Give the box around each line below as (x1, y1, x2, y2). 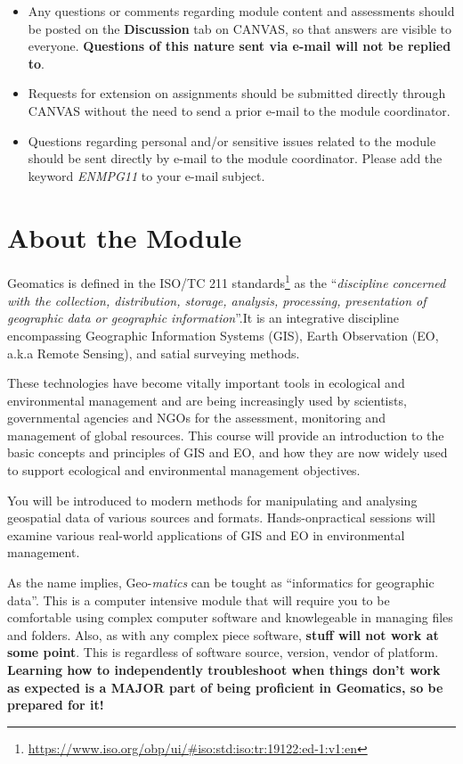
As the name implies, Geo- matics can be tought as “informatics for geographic (7, 573, 435, 592)
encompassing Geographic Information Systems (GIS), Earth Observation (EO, (7, 325, 439, 344)
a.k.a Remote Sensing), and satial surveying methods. (7, 343, 300, 362)
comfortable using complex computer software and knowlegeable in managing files (7, 608, 453, 627)
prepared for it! (7, 695, 104, 714)
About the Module (7, 218, 242, 255)
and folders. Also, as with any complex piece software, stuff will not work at (7, 625, 439, 644)
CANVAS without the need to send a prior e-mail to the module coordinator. (28, 101, 451, 119)
